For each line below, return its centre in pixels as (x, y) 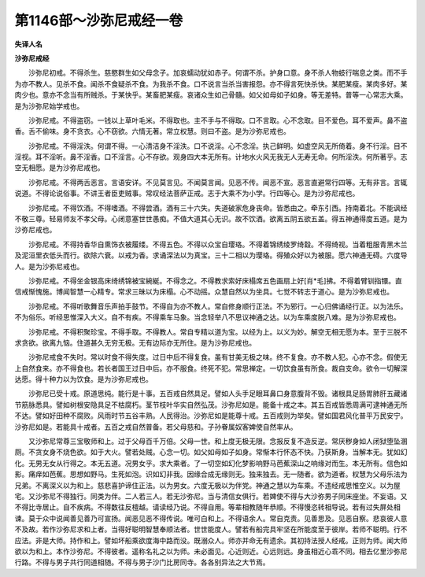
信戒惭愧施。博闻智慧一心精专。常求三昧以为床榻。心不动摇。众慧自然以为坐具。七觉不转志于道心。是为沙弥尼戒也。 (204, 292)
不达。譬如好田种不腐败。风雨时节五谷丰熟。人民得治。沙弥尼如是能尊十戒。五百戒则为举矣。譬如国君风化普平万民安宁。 (211, 416)
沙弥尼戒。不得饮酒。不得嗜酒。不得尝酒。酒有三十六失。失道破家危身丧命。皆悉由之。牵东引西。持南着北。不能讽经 (218, 208)
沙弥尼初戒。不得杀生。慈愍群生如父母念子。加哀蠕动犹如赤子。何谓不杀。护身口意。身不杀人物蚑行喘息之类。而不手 (218, 73)
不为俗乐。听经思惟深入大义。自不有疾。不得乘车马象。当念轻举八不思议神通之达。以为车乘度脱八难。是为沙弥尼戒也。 (207, 317)
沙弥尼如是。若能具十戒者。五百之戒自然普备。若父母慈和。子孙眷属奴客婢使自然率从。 (156, 427)
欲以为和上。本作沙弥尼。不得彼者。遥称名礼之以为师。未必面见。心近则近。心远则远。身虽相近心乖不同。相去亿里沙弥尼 (211, 551)
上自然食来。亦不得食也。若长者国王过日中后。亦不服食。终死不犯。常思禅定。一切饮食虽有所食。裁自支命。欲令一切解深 (211, 368)
